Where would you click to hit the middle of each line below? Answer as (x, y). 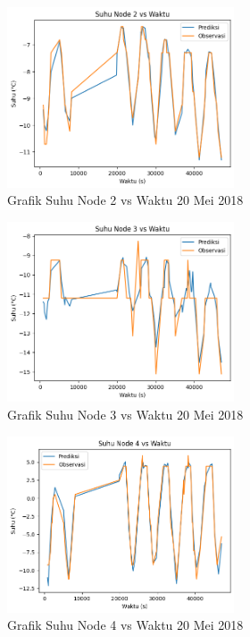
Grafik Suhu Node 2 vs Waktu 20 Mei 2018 (125, 200)
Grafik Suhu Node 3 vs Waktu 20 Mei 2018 (125, 415)
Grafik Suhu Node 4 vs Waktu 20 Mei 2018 (125, 625)
